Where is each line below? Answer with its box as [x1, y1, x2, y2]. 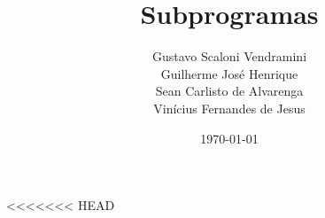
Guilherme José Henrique [160, 64, 298, 82]
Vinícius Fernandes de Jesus [153, 98, 306, 117]
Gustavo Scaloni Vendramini [151, 47, 307, 66]
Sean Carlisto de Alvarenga [155, 82, 304, 100]
